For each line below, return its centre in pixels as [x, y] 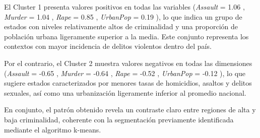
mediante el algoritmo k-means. [53, 129]
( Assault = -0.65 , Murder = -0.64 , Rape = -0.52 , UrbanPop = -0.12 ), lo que [125, 73]
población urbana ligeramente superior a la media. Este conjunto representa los [126, 36]
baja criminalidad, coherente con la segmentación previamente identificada [119, 119]
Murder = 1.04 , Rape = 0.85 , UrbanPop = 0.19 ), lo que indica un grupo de [123, 16]
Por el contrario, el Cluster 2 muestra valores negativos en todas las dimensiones [128, 63]
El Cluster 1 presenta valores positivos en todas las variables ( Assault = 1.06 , [124, 7]
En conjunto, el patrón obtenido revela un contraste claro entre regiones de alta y [130, 110]
